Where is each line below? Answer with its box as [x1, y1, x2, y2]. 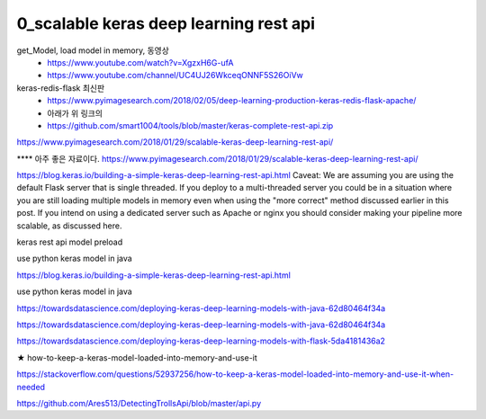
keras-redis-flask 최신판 [16, 82, 105, 94]
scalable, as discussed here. [16, 220, 122, 231]
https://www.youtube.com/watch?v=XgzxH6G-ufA [47, 57, 234, 67]
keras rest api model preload [16, 236, 123, 247]
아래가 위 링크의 [47, 108, 103, 119]
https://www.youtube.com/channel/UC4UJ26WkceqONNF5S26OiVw [47, 70, 303, 81]
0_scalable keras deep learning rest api [16, 13, 315, 33]
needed [16, 381, 45, 392]
